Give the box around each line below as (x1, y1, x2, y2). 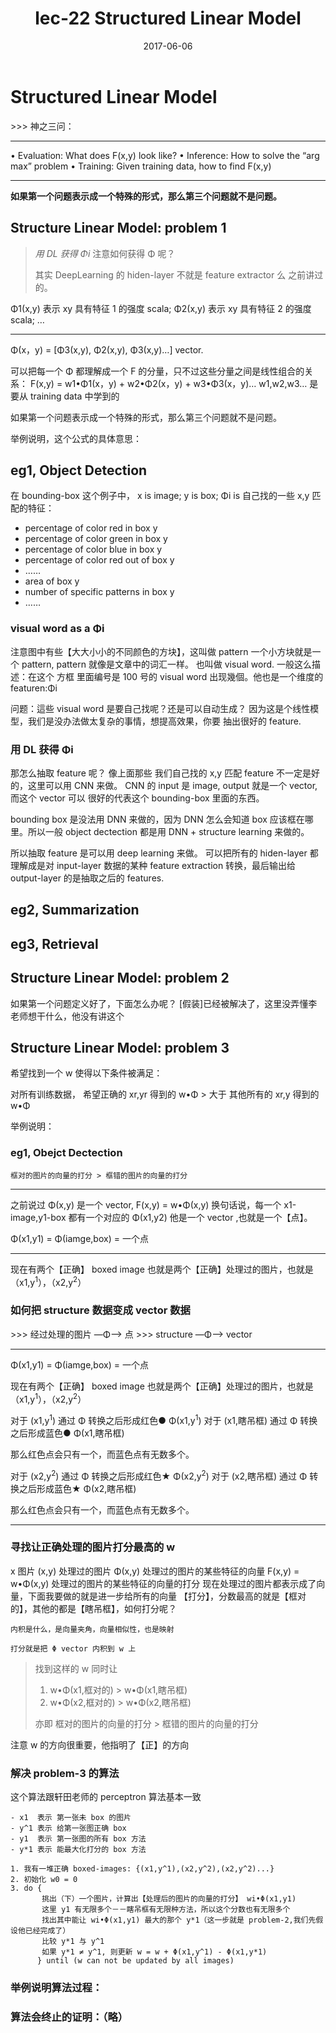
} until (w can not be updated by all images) (36, 1956, 235, 1966)
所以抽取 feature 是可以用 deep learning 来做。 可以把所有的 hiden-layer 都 (10, 847, 319, 859)
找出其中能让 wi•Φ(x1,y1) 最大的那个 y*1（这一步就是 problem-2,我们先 (41, 1915, 317, 1926)
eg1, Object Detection (10, 462, 148, 479)
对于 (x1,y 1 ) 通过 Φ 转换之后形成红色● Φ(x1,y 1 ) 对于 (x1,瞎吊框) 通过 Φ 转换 (10, 1413, 318, 1426)
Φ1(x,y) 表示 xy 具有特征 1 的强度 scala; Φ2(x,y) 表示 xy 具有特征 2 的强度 (10, 302, 312, 314)
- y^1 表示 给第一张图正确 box (10, 1823, 127, 1834)
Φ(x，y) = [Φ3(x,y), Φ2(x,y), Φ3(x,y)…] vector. (10, 343, 204, 356)
